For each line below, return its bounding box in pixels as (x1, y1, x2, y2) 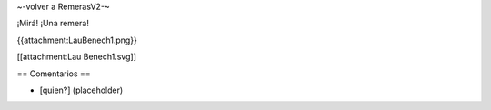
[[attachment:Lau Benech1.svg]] (16, 51, 136, 63)
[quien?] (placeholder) (39, 85, 124, 95)
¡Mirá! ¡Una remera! (16, 18, 90, 29)
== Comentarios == (16, 68, 91, 79)
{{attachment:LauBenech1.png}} (16, 35, 138, 45)
